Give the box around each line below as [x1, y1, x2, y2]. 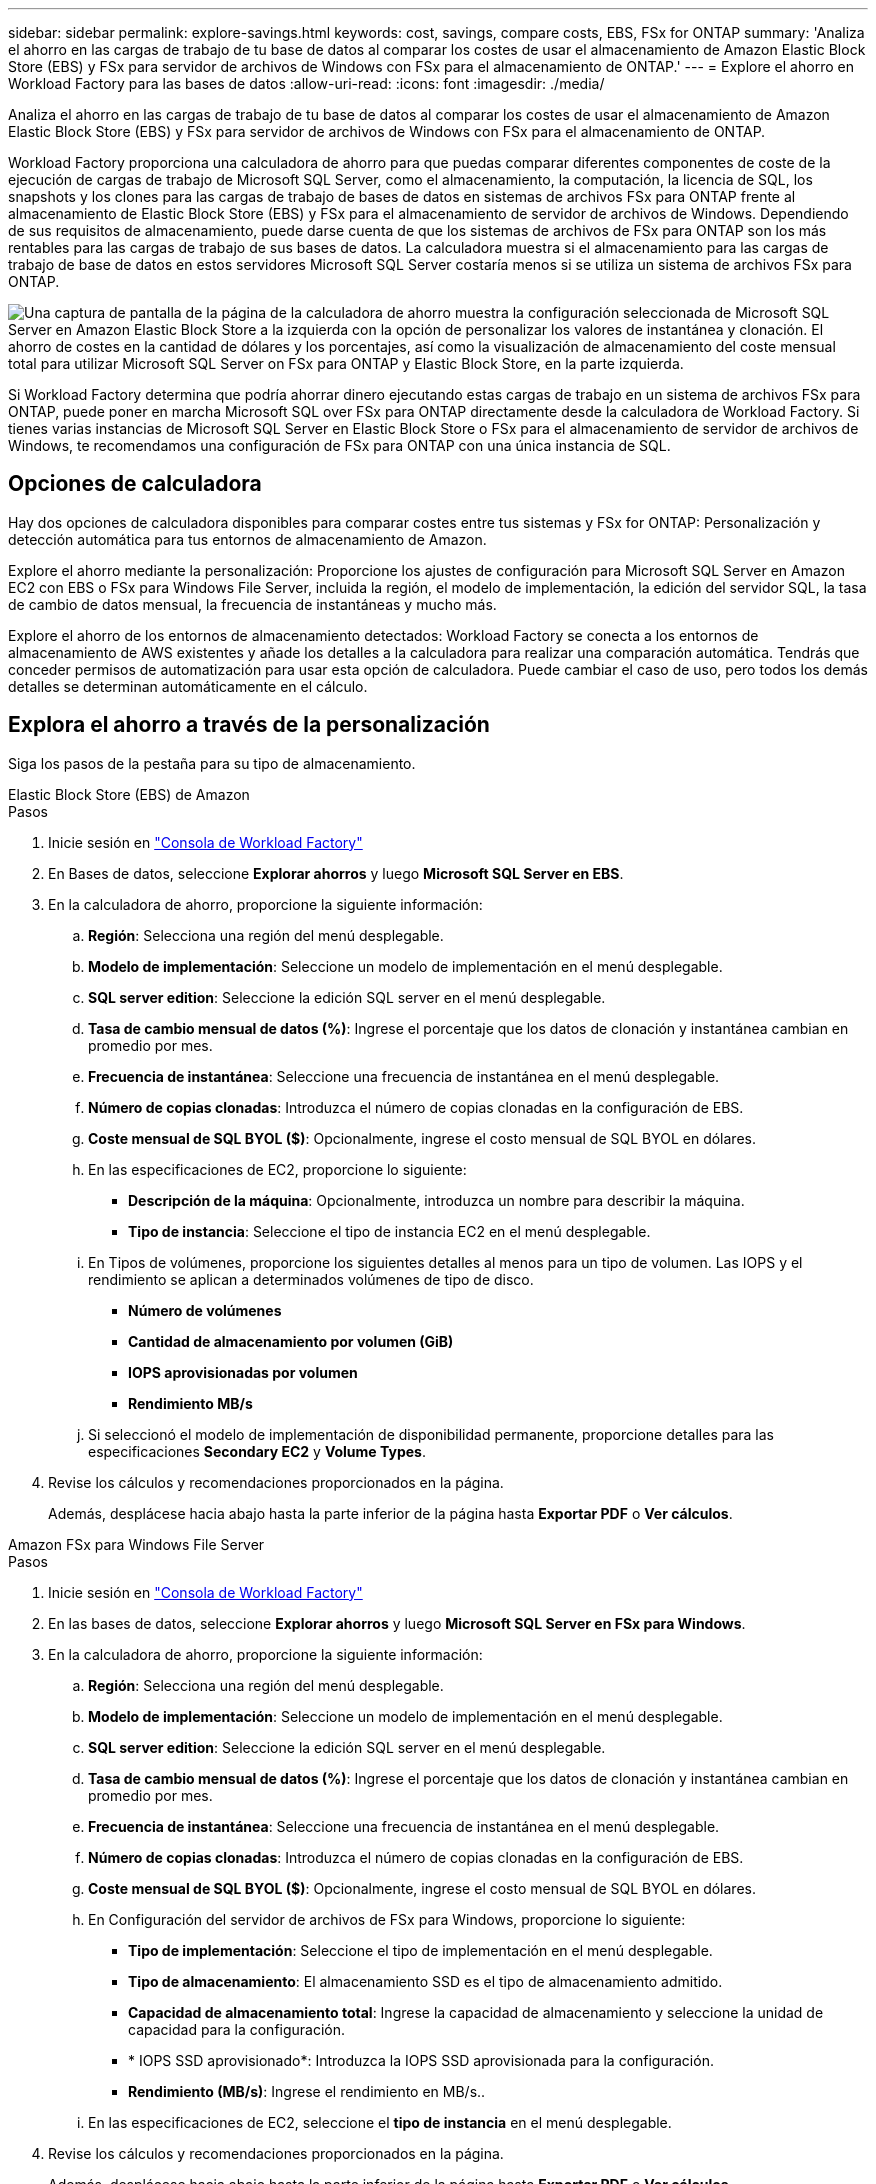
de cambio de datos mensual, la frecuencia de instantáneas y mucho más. [8, 595, 497, 613]
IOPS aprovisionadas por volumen [128, 1363, 358, 1381]
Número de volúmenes [128, 1301, 282, 1319]
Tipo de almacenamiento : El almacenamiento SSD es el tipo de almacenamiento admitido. [128, 1972, 723, 1990]
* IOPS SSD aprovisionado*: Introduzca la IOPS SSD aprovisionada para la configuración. [128, 2051, 714, 2069]
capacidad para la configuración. [128, 2020, 346, 2038]
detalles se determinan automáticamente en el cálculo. [8, 677, 368, 695]
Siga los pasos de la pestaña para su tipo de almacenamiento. [8, 754, 416, 772]
